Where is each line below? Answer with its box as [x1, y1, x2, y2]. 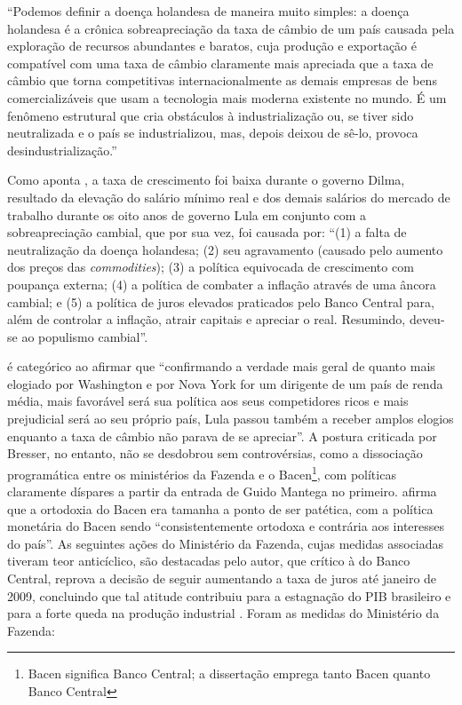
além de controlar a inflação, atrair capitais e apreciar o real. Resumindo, [7, 310, 406, 329]
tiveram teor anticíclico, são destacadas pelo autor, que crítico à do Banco [7, 551, 410, 570]
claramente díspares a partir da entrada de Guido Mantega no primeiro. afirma [7, 482, 437, 501]
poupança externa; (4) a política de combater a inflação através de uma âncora [7, 274, 436, 293]
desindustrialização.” [7, 140, 117, 159]
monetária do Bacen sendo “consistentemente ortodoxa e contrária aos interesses [7, 517, 445, 535]
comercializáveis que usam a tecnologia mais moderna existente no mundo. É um [7, 88, 447, 107]
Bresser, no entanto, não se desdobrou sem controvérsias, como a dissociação [7, 444, 423, 463]
